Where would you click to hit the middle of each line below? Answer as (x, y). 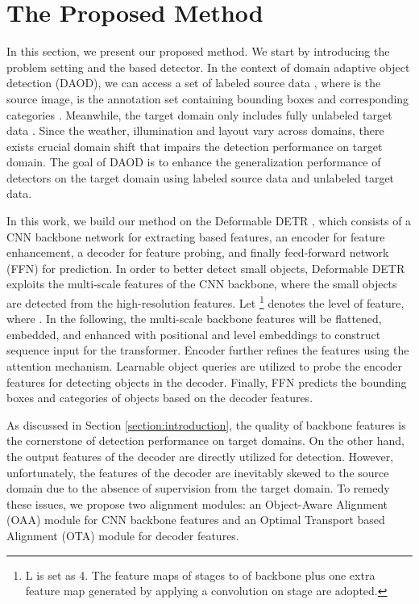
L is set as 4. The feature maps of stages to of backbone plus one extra (200, 575)
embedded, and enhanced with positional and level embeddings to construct (194, 334)
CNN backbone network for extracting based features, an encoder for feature (196, 236)
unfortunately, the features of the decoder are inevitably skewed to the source (198, 472)
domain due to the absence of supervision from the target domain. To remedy (198, 488)
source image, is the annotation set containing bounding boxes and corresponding (208, 98)
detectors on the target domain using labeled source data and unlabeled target (201, 177)
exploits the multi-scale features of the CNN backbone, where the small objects (202, 284)
